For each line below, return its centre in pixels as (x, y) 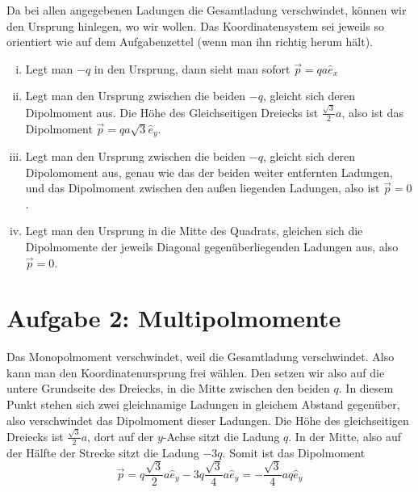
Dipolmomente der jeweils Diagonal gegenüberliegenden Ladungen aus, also (212, 246)
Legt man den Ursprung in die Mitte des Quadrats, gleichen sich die (194, 231)
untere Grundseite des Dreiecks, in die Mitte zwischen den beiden (168, 388)
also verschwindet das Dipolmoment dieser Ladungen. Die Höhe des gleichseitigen (208, 420)
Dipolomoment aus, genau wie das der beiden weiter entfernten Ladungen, (209, 172)
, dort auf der (121, 436)
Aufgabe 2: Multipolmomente (174, 318)
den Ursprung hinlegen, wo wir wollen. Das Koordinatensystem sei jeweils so (195, 25)
